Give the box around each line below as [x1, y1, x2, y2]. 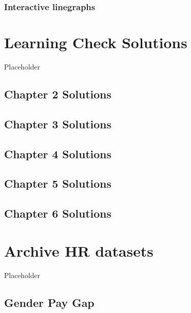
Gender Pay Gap [4, 294, 94, 310]
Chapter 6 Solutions [4, 205, 112, 221]
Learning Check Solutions [4, 32, 187, 53]
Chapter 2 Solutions [4, 86, 112, 101]
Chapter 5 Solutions [4, 176, 112, 191]
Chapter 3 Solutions [4, 116, 112, 131]
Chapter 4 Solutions [4, 146, 112, 161]
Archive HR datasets [4, 240, 153, 261]
